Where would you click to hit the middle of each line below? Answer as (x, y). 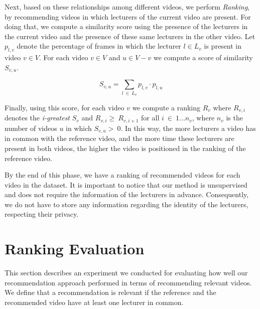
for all (150, 118)
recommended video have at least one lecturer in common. (94, 302)
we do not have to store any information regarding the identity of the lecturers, (126, 204)
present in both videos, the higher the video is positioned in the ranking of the (125, 148)
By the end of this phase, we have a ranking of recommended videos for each (122, 175)
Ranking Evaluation (75, 249)
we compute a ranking (166, 107)
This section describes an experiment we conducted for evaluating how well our (126, 273)
